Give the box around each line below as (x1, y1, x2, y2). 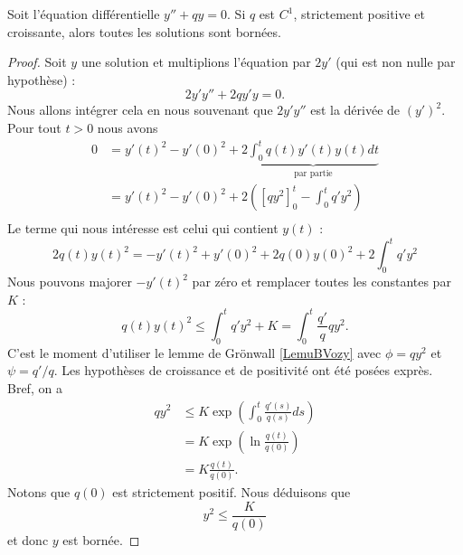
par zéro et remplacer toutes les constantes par (192, 272, 451, 291)
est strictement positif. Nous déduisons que (112, 483, 351, 502)
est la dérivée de (310, 100, 401, 119)
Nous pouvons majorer (7, 272, 132, 291)
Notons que (7, 483, 71, 502)
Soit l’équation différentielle (7, 5, 160, 23)
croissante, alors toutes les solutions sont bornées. (7, 22, 281, 41)
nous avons (97, 118, 158, 136)
